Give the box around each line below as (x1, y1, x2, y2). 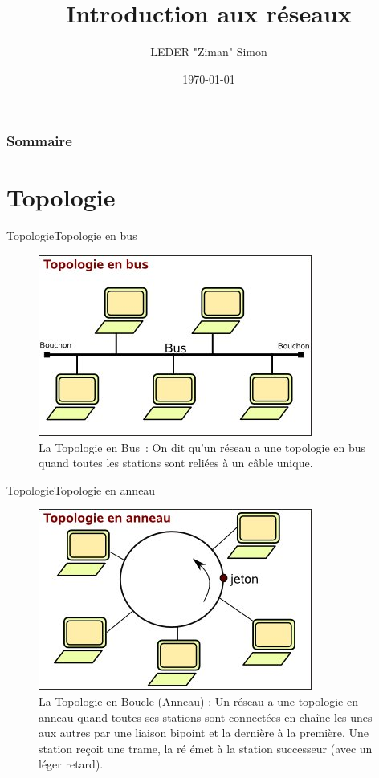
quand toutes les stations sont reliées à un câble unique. (39, 454, 313, 471)
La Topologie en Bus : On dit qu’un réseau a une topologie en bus (39, 438, 366, 455)
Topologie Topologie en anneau (6, 481, 156, 498)
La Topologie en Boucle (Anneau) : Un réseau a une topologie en (39, 692, 358, 709)
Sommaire (6, 131, 72, 151)
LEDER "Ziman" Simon (150, 43, 267, 60)
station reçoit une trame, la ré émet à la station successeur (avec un (39, 739, 373, 756)
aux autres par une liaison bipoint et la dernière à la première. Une (39, 724, 369, 741)
